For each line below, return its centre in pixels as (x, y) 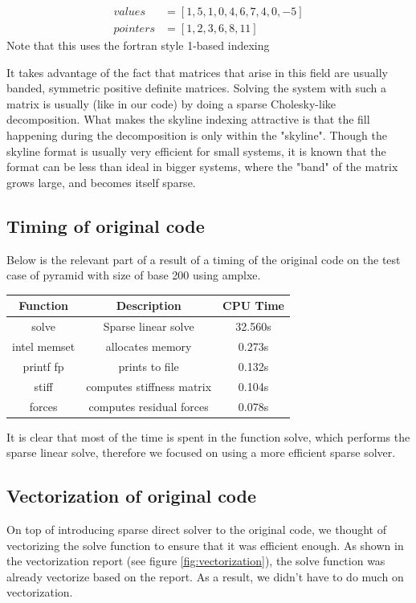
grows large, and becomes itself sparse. (101, 182)
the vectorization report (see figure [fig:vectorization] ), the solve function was (196, 561)
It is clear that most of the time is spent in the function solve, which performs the (208, 436)
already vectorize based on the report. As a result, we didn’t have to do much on (205, 576)
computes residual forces (149, 406)
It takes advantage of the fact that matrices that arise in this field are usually (197, 72)
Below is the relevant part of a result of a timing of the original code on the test (204, 259)
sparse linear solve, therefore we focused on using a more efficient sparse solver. (201, 452)
